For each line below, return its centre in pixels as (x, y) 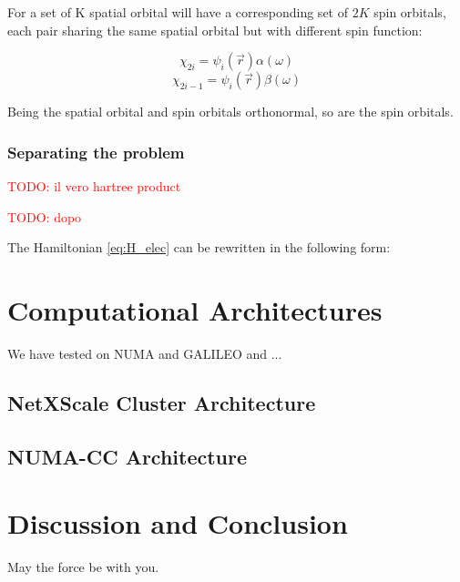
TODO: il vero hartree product (94, 186)
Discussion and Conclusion (178, 523)
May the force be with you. (83, 567)
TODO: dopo (45, 216)
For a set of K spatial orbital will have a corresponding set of (178, 12)
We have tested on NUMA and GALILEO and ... (145, 353)
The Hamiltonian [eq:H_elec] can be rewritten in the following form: (199, 247)
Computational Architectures (195, 309)
